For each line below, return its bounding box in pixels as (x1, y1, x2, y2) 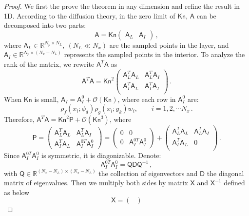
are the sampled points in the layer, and (109, 39, 229, 50)
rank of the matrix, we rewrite (4, 59, 95, 69)
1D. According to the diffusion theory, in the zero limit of (4, 10, 175, 20)
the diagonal (207, 168, 244, 178)
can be (196, 10, 216, 20)
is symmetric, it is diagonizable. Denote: (41, 150, 161, 160)
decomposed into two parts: (4, 20, 86, 30)
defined (224, 177, 245, 188)
